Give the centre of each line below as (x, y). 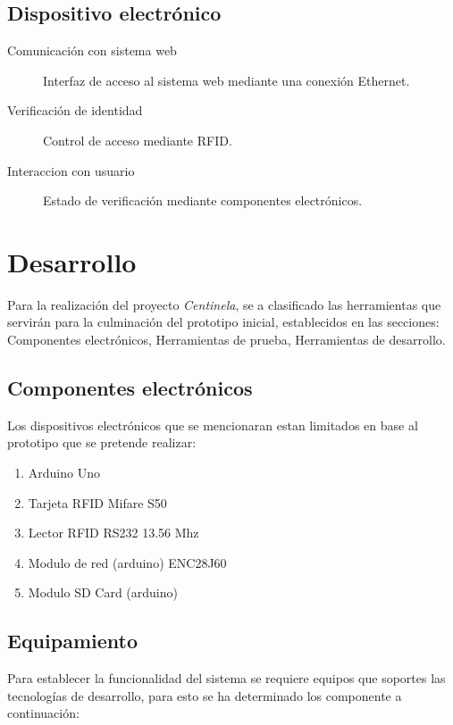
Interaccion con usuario (71, 170)
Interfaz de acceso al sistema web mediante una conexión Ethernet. (226, 80)
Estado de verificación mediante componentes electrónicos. (203, 200)
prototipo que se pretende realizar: (102, 442)
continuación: (43, 713)
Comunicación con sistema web (92, 50)
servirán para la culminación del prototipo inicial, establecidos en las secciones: (223, 322)
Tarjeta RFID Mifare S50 (97, 502)
